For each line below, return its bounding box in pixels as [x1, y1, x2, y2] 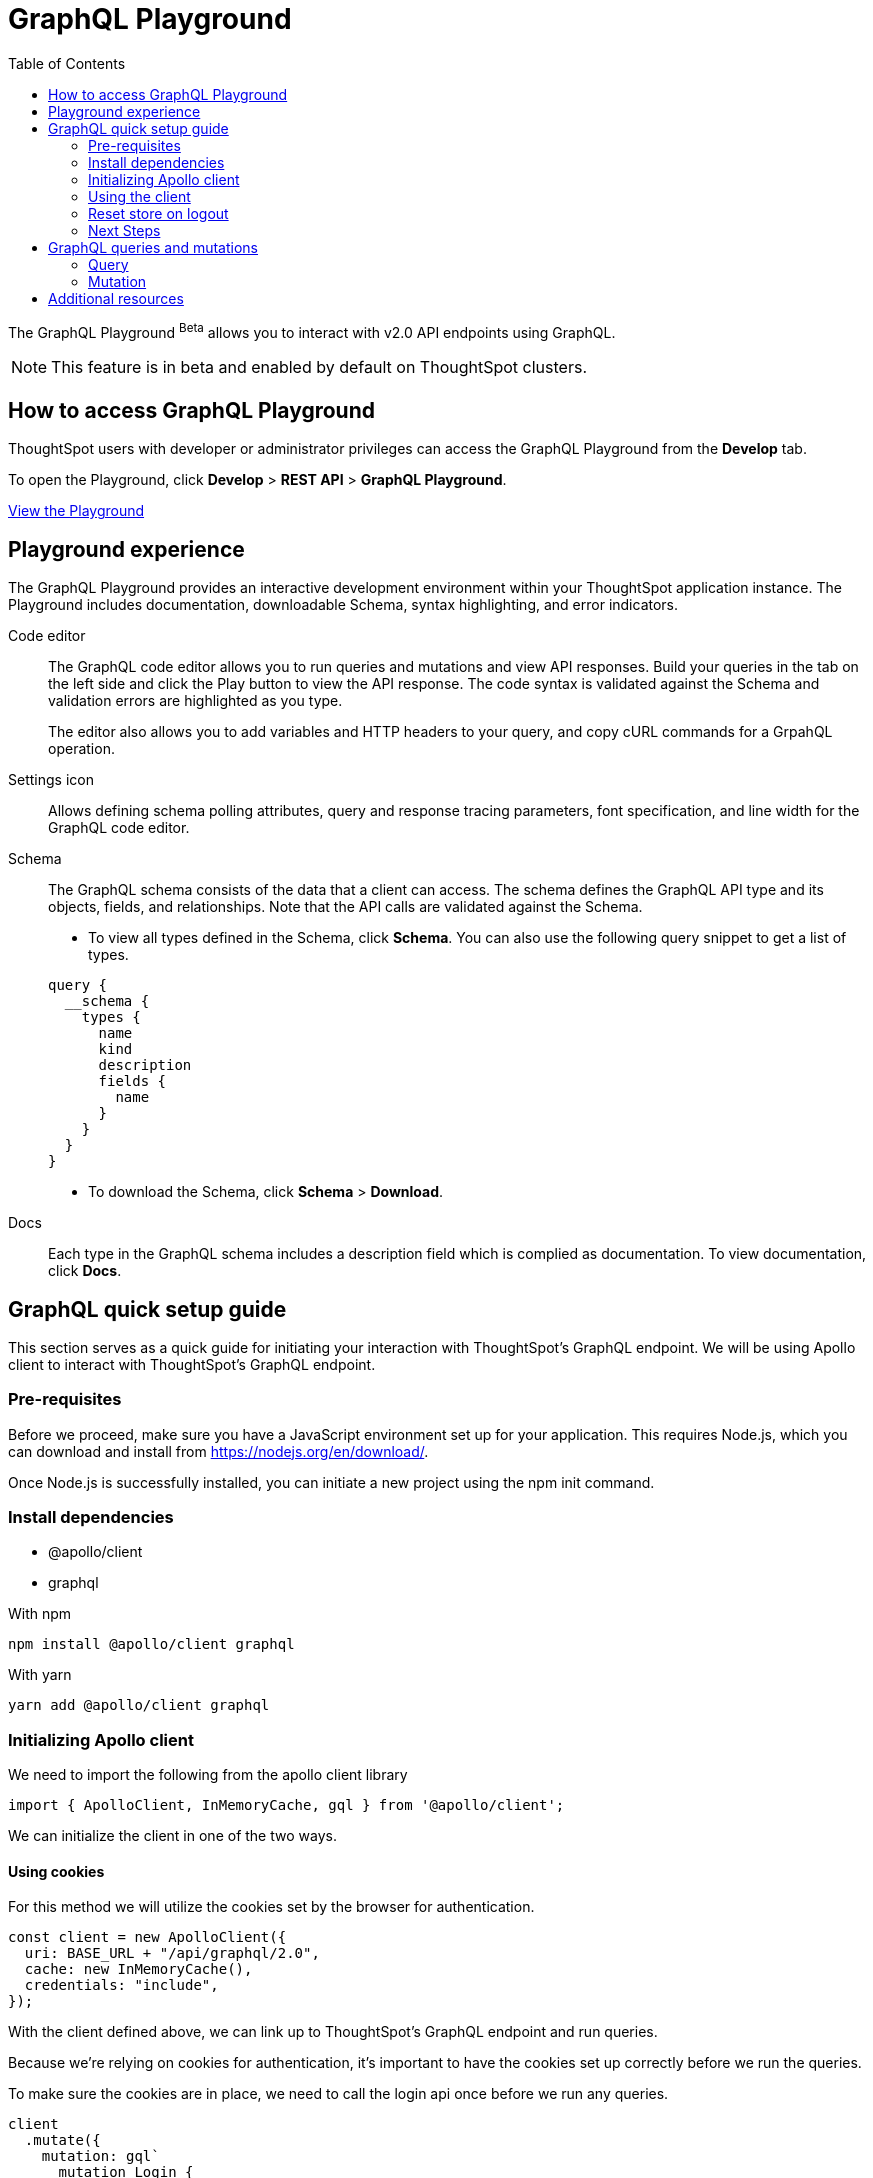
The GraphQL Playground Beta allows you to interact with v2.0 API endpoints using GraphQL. [8, 320, 616, 341]
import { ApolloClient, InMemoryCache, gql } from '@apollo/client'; [8, 1797, 565, 1814]
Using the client [88, 187, 191, 205]
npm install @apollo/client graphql [8, 1636, 295, 1653]
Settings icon [8, 771, 94, 789]
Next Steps [88, 221, 161, 239]
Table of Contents [8, 54, 126, 72]
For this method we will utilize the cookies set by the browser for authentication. [8, 1898, 535, 1916]
